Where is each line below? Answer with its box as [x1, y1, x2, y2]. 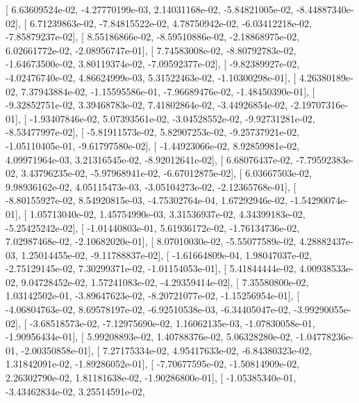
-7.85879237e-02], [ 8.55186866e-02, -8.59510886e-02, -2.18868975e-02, [6, 29, 300, 44]
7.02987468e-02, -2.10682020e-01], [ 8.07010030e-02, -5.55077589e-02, [6, 234, 297, 248]
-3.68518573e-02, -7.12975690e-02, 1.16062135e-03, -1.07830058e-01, [29, 315, 315, 330]
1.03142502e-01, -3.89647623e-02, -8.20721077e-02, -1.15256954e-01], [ [6, 288, 300, 303]
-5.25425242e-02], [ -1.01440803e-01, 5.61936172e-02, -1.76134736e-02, [6, 220, 300, 235]
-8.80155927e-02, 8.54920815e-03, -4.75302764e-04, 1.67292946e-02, [6, 193, 287, 207]
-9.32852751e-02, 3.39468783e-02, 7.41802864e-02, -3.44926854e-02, [6, 97, 287, 112]
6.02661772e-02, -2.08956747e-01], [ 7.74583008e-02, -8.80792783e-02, [6, 42, 297, 57]
